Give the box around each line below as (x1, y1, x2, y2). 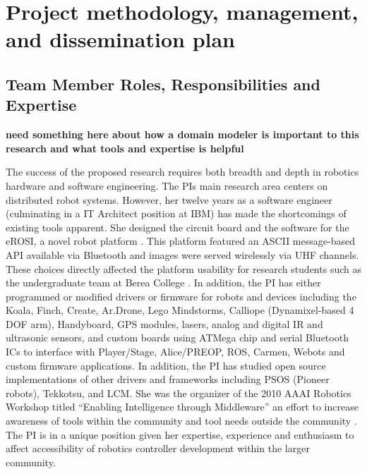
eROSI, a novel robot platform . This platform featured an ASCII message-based (6, 233, 355, 248)
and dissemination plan (6, 25, 235, 54)
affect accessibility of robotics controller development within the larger (6, 441, 310, 456)
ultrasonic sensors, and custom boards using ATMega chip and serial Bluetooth (6, 330, 349, 345)
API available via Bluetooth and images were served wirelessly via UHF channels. (6, 247, 359, 262)
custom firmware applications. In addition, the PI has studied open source (6, 358, 326, 372)
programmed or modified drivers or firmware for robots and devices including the (6, 288, 356, 303)
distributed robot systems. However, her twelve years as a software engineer (6, 192, 332, 207)
